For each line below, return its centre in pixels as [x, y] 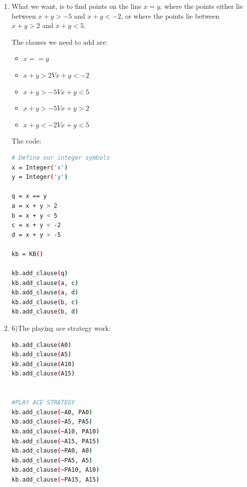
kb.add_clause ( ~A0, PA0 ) [52, 412]
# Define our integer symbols [61, 158]
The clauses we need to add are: [60, 42]
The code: [26, 141]
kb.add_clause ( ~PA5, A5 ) [52, 460]
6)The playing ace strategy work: [61, 328]
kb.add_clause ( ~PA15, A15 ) [55, 479]
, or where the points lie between [170, 15]
